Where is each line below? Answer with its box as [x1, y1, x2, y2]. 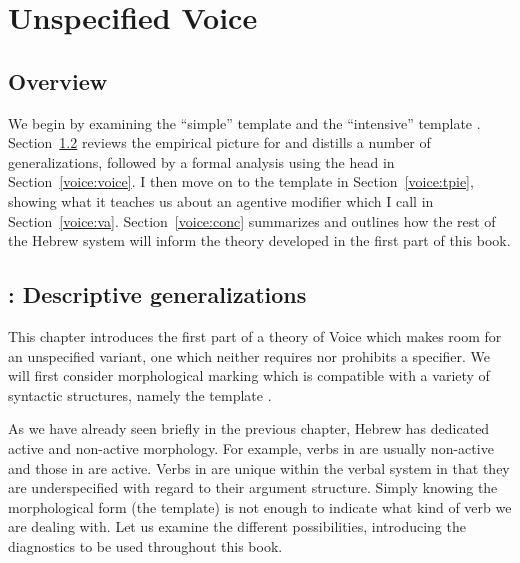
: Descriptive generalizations [8, 279, 307, 310]
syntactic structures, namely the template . [8, 384, 272, 405]
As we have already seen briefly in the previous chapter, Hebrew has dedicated [8, 418, 490, 439]
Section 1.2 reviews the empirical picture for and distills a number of [8, 132, 431, 153]
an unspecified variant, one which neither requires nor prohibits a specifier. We [8, 345, 491, 366]
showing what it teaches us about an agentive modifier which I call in [8, 190, 434, 211]
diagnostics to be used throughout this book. [8, 535, 283, 556]
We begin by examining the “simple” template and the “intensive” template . [8, 112, 481, 133]
